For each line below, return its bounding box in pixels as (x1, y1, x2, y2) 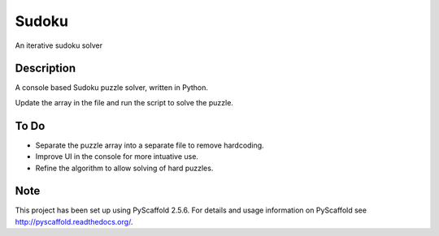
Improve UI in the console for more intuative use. (35, 152, 199, 161)
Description (15, 62, 76, 75)
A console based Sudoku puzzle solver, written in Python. (15, 83, 209, 92)
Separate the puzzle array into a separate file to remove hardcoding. (35, 140, 264, 150)
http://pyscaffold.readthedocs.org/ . (15, 217, 133, 226)
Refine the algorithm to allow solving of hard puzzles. (35, 163, 214, 173)
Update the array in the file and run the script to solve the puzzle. (15, 97, 233, 107)
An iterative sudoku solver (15, 41, 103, 50)
